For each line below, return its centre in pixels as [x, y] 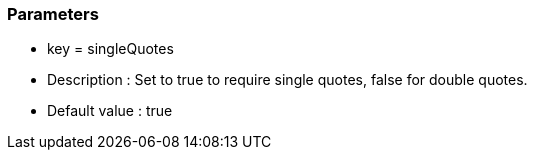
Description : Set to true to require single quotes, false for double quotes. [287, 80]
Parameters [53, 14]
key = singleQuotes [110, 49]
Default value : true [110, 111]
